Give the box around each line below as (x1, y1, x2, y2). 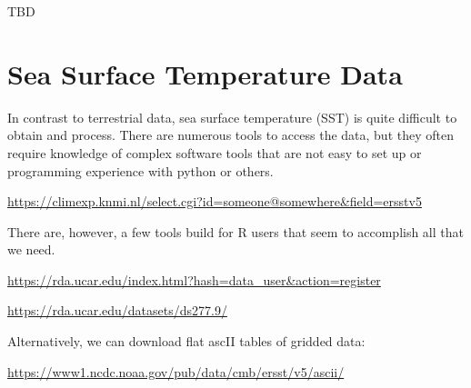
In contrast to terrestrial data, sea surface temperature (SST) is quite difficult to (7, 107, 457, 126)
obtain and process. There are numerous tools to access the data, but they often (7, 125, 454, 144)
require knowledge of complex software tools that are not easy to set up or (7, 143, 422, 162)
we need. (7, 240, 55, 259)
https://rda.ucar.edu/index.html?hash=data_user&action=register (7, 270, 381, 289)
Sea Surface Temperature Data (7, 55, 403, 92)
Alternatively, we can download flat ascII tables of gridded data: (7, 332, 366, 351)
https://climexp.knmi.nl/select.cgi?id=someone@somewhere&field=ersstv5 (7, 192, 422, 211)
